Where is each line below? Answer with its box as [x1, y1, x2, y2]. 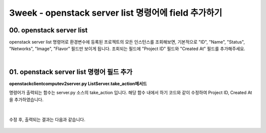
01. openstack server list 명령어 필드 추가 [9, 68, 133, 76]
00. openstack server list [9, 26, 88, 34]
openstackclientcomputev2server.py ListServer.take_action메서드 [9, 80, 147, 86]
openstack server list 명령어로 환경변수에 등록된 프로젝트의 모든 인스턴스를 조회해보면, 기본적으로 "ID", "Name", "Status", [9, 39, 245, 45]
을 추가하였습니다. [9, 96, 44, 103]
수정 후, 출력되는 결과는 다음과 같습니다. [9, 117, 86, 123]
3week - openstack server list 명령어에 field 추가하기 [9, 7, 223, 18]
